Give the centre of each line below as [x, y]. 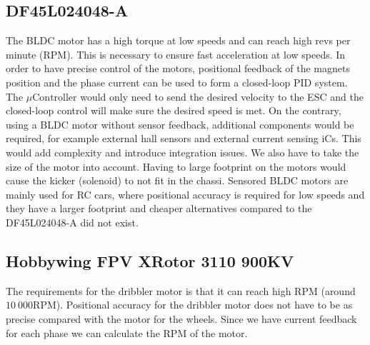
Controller [55, 97]
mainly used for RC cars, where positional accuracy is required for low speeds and [185, 194]
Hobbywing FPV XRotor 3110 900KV [150, 260]
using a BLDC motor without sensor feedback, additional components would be [180, 124]
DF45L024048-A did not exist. [72, 222]
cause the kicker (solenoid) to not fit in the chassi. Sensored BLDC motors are [177, 180]
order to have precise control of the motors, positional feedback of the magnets [178, 68]
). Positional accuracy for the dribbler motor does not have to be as [204, 305]
